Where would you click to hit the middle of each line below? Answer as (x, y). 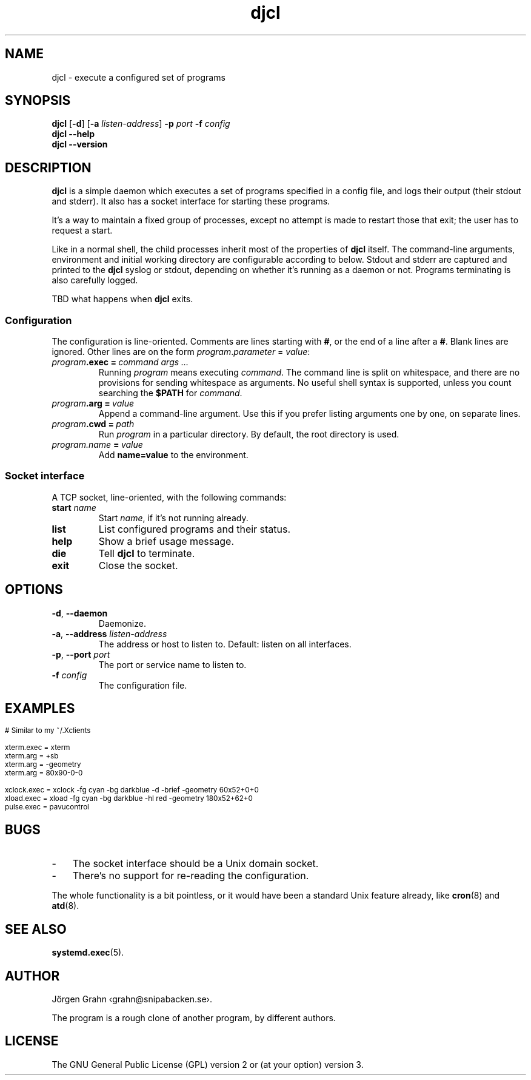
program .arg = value (93, 403)
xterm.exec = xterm (38, 748)
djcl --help (73, 134)
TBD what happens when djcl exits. (122, 299)
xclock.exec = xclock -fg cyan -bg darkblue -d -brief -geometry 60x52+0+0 (132, 790)
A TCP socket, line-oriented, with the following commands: (169, 497)
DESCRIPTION (48, 167)
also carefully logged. (95, 280)
